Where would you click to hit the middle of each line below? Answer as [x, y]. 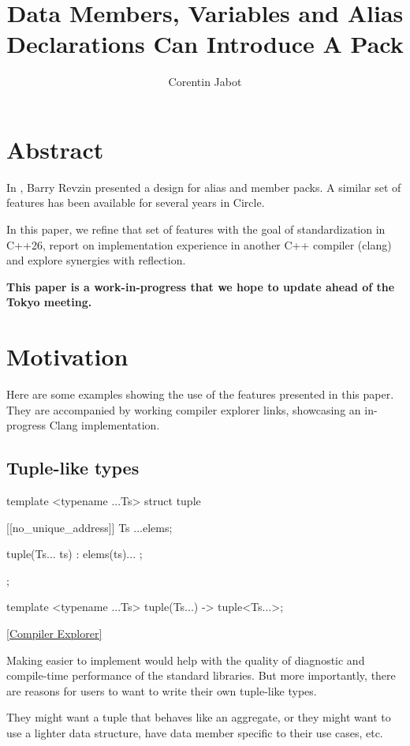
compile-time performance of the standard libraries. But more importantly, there [201, 675]
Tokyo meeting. [49, 302]
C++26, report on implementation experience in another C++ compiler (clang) [199, 244]
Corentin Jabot [205, 82]
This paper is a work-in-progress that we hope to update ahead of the [201, 286]
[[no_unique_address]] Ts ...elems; [89, 527]
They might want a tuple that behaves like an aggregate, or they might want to [199, 717]
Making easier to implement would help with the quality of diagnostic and [186, 660]
